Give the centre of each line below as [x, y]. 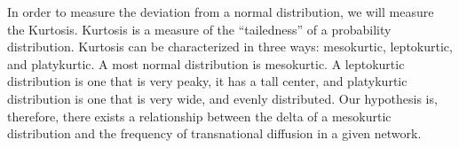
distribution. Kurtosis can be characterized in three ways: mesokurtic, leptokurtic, [230, 47]
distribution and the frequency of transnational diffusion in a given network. [214, 133]
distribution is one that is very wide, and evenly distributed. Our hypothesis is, [222, 98]
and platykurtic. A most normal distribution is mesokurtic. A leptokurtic [206, 63]
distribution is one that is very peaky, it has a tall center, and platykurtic [207, 81]
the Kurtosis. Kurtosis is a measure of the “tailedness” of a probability [199, 29]
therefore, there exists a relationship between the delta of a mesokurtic [199, 116]
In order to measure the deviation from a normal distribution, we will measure [221, 12]
